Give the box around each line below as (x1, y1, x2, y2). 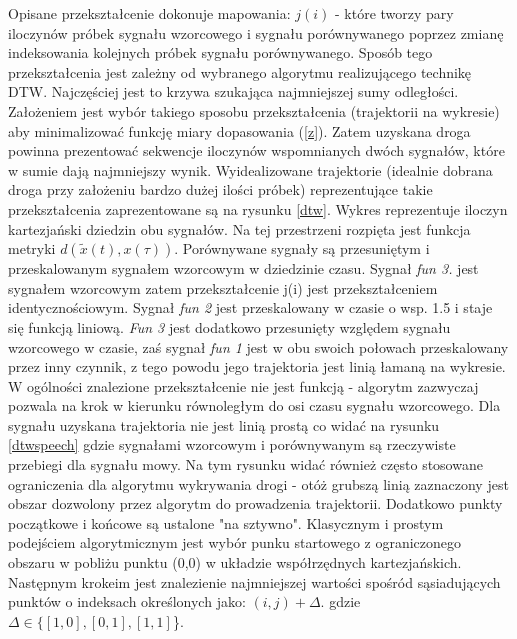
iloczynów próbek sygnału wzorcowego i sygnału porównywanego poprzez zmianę (8, 22, 504, 43)
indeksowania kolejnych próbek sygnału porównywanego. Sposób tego (8, 42, 433, 63)
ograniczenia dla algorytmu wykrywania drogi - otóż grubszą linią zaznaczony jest (8, 473, 509, 494)
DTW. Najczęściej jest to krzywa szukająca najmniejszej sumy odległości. (8, 81, 459, 102)
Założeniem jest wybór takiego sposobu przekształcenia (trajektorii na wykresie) (8, 100, 500, 121)
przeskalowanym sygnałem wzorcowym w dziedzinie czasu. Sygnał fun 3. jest (8, 258, 479, 279)
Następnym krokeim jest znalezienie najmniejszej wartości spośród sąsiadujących (8, 571, 501, 592)
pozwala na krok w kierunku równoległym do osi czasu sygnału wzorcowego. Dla (8, 395, 501, 416)
